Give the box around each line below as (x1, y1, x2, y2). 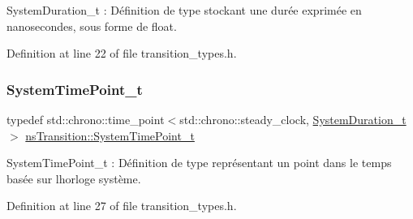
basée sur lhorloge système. (6, 170, 141, 187)
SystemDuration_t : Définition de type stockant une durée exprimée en (6, 2, 362, 18)
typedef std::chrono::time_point (6, 111, 165, 127)
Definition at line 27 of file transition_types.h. (6, 197, 237, 214)
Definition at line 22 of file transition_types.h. (6, 45, 237, 62)
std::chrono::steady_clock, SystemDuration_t (179, 111, 407, 127)
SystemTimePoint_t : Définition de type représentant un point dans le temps (6, 154, 392, 171)
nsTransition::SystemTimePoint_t (25, 127, 195, 144)
